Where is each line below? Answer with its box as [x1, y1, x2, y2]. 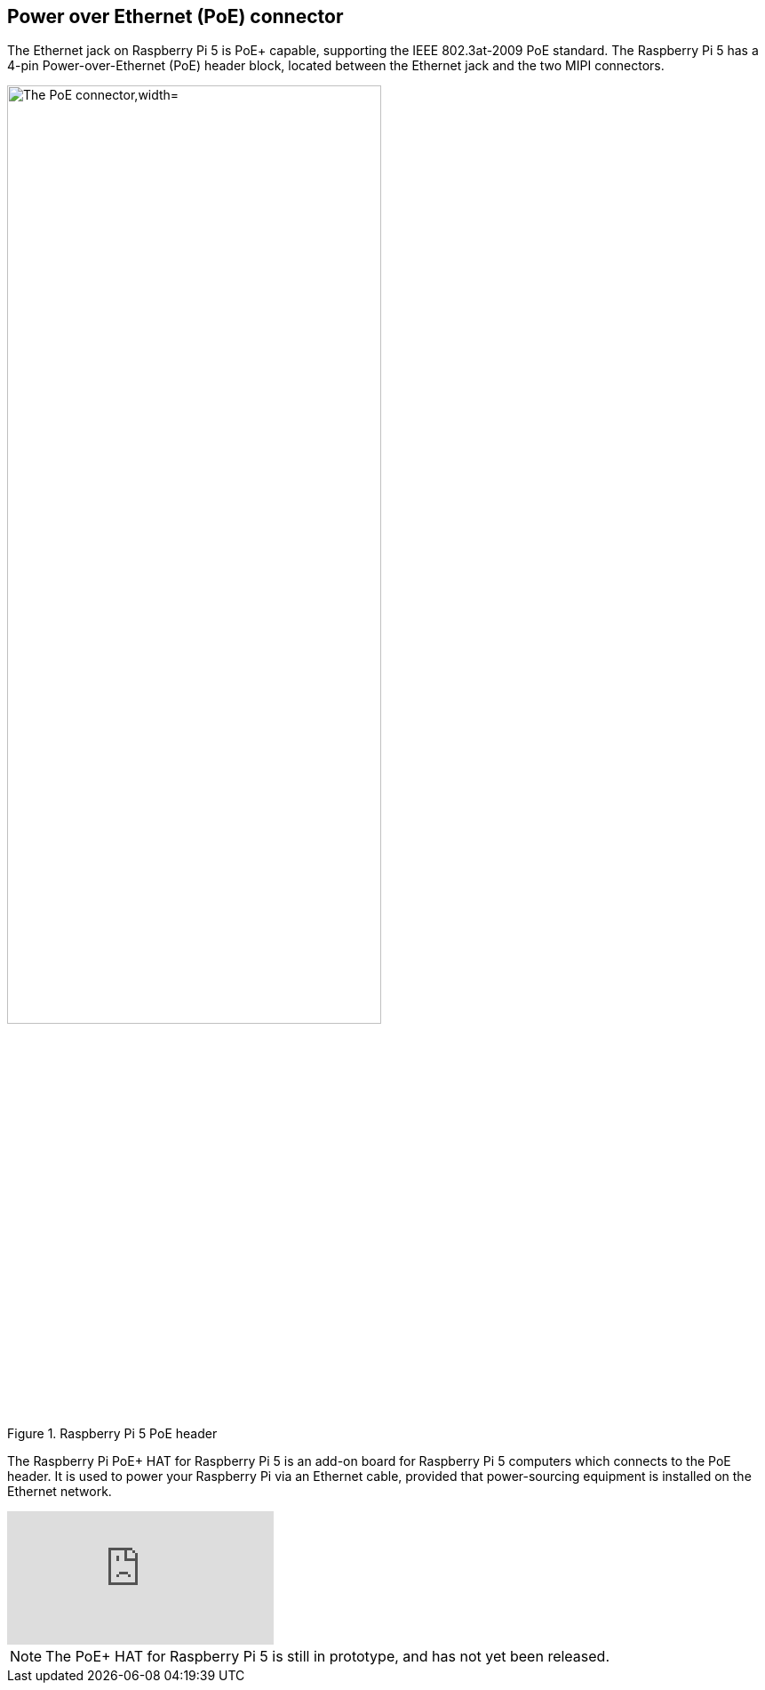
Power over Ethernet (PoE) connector [7, 5, 344, 28]
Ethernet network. [7, 1483, 112, 1499]
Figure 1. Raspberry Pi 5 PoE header [7, 1425, 218, 1441]
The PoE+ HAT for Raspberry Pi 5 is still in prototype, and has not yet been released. [45, 1646, 610, 1665]
